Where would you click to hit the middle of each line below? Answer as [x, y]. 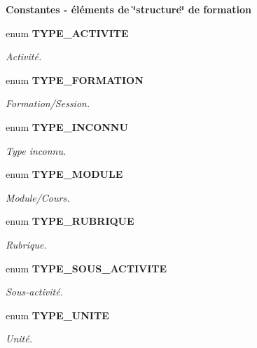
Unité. [19, 339]
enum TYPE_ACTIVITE [67, 33]
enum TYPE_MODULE [64, 174]
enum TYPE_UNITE [57, 315]
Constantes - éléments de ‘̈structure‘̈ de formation [128, 9]
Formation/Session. [48, 103]
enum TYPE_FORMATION [75, 79]
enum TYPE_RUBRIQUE [70, 221]
